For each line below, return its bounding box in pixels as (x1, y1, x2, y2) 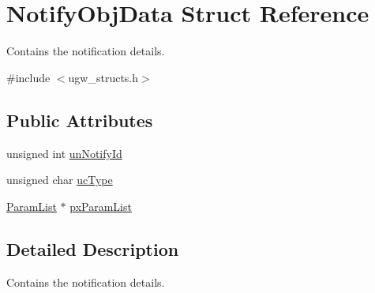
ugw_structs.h (68, 69, 139, 85)
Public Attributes (6, 107, 153, 132)
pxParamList (69, 197, 132, 214)
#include (6, 69, 51, 85)
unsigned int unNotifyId (6, 145, 122, 161)
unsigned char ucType (6, 171, 113, 188)
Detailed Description (6, 236, 179, 261)
